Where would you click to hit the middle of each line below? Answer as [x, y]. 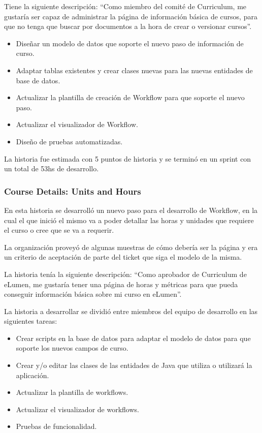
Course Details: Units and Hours [73, 191]
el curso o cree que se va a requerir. [59, 230]
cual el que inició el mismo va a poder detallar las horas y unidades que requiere [129, 220]
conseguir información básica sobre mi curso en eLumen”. [93, 294]
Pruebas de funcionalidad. [56, 426]
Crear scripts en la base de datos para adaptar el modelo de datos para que [133, 338]
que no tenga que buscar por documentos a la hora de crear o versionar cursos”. [128, 26]
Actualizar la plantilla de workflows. [72, 392]
